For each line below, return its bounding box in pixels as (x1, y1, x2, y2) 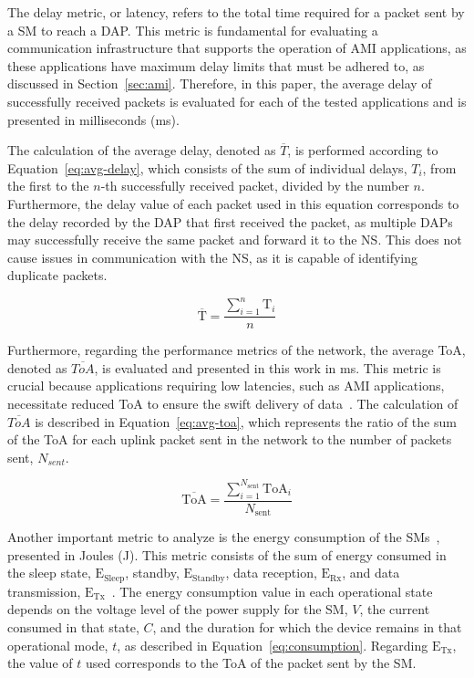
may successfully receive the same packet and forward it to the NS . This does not (7, 230, 462, 249)
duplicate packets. (7, 266, 108, 285)
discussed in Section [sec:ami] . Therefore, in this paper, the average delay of (7, 74, 432, 93)
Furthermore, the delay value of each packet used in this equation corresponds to (7, 193, 459, 213)
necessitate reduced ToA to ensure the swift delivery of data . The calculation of (7, 394, 459, 413)
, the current (359, 600, 430, 619)
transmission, (7, 581, 81, 600)
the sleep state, (7, 563, 91, 582)
